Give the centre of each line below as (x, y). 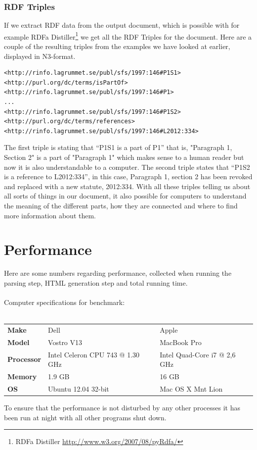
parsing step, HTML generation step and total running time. (96, 282)
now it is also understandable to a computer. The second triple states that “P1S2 (127, 167)
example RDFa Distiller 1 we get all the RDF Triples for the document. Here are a (128, 36)
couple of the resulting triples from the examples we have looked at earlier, (117, 46)
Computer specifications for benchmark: (64, 302)
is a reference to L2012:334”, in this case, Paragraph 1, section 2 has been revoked (128, 176)
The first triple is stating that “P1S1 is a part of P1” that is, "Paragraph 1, (118, 147)
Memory (22, 376)
